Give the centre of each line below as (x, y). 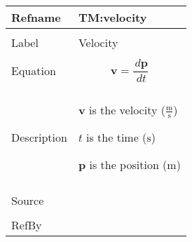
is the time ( (117, 137)
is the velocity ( (127, 109)
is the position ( (128, 165)
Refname (36, 17)
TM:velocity (112, 17)
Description (39, 137)
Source (28, 201)
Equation (34, 70)
